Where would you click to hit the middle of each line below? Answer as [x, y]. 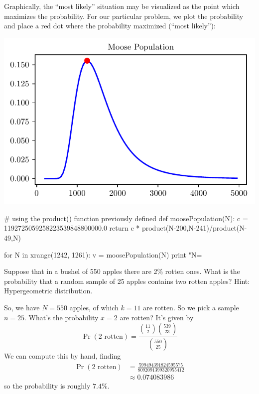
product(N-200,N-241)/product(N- [194, 228]
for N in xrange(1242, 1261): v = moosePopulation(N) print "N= [103, 254]
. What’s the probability [62, 317]
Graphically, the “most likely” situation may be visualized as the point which [122, 6]
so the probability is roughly [47, 386]
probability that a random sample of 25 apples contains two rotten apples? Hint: [127, 281]
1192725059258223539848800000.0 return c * [72, 228]
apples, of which [94, 307]
